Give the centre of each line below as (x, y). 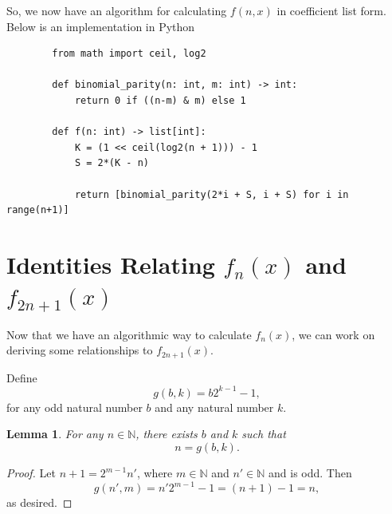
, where (155, 473)
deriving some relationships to (80, 350)
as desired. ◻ (39, 502)
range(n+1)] (38, 210)
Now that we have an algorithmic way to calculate (129, 334)
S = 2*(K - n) (112, 163)
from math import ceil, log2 (129, 54)
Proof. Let (31, 473)
